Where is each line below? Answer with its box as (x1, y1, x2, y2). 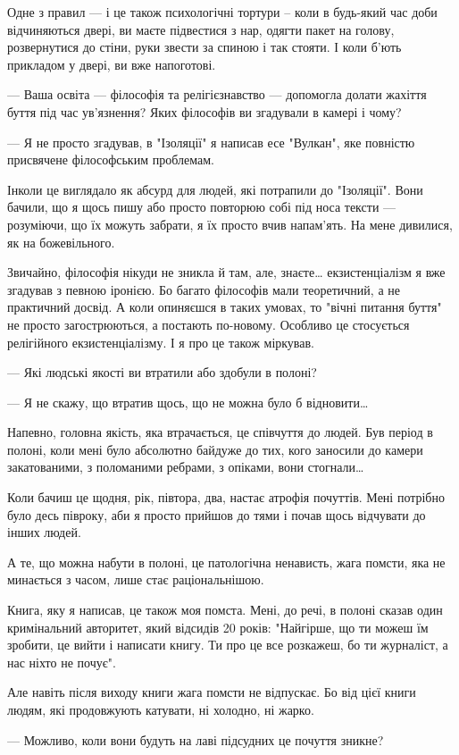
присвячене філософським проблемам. (7, 150, 214, 169)
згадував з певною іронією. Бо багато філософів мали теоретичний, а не (7, 280, 400, 298)
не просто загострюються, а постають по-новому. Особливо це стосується (7, 315, 410, 333)
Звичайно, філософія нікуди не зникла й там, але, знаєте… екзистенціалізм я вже (7, 263, 446, 281)
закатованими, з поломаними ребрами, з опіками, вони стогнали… (7, 457, 364, 476)
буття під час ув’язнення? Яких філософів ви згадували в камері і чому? (7, 102, 402, 121)
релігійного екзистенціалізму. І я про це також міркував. (7, 332, 315, 351)
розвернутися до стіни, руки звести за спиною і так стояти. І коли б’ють (7, 38, 402, 56)
